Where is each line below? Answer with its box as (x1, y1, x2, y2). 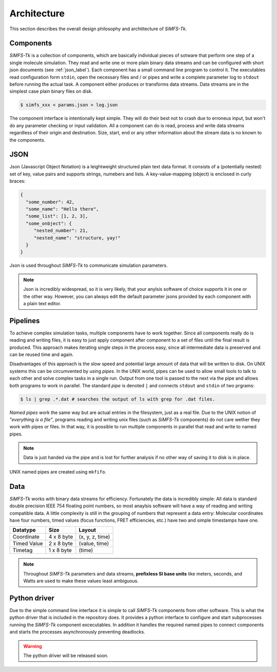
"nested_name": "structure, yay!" (33, 235, 121, 241)
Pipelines (9, 316, 40, 325)
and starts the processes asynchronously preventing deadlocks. (9, 629, 146, 635)
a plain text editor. (23, 300, 62, 306)
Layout (78, 526, 96, 533)
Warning (23, 643, 42, 649)
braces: (9, 178, 26, 184)
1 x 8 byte (48, 547, 72, 554)
